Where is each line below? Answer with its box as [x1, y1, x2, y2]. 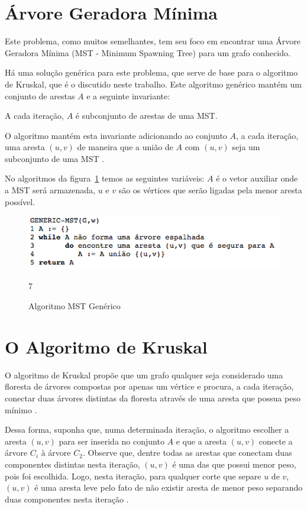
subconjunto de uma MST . [5, 152, 105, 164]
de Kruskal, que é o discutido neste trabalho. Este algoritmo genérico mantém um [5, 77, 302, 90]
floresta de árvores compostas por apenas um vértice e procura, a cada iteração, [5, 380, 294, 393]
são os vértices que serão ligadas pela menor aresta [118, 184, 302, 196]
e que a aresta [176, 435, 227, 447]
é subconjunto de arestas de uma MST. [75, 109, 218, 122]
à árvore [41, 446, 71, 459]
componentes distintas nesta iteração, [5, 458, 140, 470]
